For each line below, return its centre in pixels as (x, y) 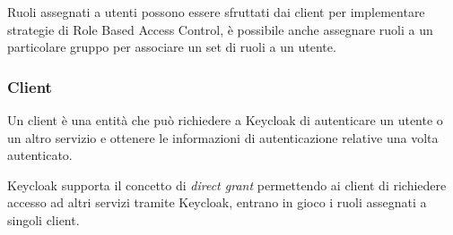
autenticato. (40, 155)
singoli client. (44, 219)
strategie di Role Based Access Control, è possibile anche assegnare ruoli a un (220, 29)
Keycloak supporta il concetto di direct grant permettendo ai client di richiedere (227, 185)
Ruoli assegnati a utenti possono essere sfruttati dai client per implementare (216, 12)
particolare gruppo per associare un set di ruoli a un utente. (172, 47)
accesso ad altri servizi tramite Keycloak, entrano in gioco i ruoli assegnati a (217, 202)
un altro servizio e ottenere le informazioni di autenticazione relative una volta (223, 137)
